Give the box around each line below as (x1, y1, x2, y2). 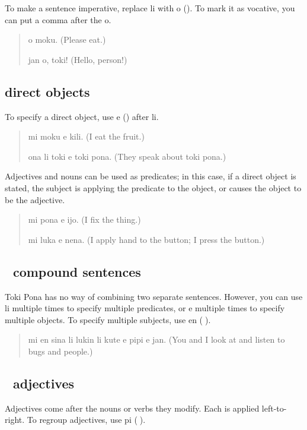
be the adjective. (5, 193, 65, 205)
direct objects (5, 82, 90, 100)
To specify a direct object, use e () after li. (5, 110, 159, 122)
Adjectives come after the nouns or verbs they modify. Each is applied (5, 401, 260, 414)
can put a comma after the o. (5, 13, 111, 26)
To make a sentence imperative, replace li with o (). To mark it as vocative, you (5, 2, 295, 14)
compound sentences (12, 262, 141, 280)
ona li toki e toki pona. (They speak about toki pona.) (28, 150, 226, 162)
